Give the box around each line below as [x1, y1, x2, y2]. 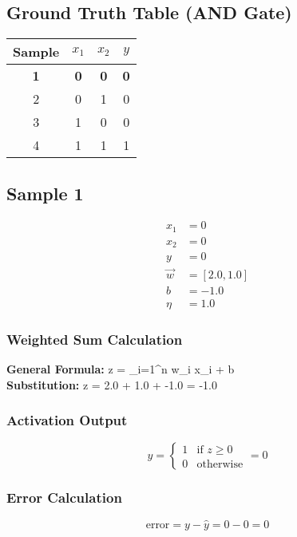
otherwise [196, 458, 244, 470]
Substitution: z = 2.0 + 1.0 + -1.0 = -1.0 [6, 376, 217, 393]
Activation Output [6, 410, 128, 430]
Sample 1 [6, 180, 84, 205]
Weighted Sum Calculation [6, 329, 183, 349]
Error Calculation [6, 488, 122, 507]
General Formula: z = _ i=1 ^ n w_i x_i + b [6, 360, 235, 377]
